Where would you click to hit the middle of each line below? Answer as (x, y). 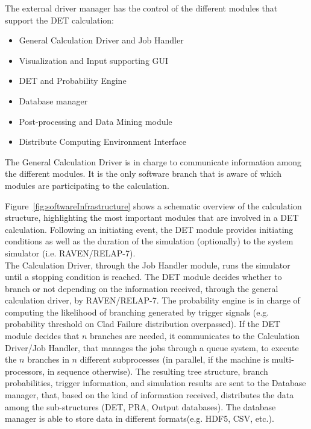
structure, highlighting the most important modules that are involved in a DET (152, 218)
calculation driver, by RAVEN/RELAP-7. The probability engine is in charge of (152, 300)
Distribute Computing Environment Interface (102, 141)
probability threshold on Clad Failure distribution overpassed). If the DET (143, 324)
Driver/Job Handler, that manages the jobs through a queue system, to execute (152, 347)
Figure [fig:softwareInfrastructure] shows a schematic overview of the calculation (153, 205)
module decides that (42, 336)
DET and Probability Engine (73, 81)
